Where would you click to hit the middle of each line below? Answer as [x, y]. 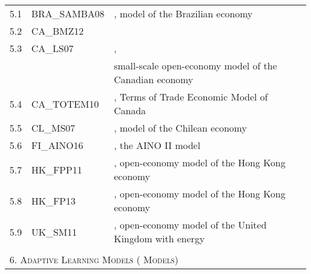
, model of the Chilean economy [180, 128]
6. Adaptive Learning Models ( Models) [94, 259]
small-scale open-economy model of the [196, 66]
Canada [130, 110]
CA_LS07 [52, 48]
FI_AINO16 [57, 145]
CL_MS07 [53, 128]
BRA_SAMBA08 [68, 13]
